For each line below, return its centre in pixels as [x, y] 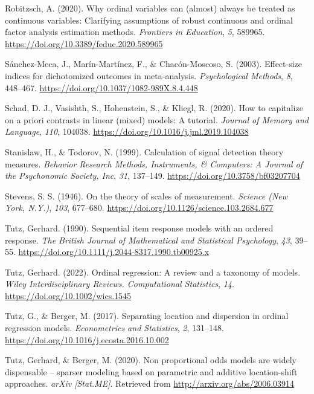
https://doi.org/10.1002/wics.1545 [68, 295]
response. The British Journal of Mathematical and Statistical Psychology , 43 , [149, 240]
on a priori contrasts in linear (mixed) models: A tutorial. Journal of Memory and [157, 119]
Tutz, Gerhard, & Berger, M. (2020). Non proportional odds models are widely [151, 360]
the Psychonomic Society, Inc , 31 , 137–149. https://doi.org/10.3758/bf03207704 [152, 176]
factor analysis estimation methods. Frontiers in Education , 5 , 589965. [135, 32]
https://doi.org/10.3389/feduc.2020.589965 [84, 43]
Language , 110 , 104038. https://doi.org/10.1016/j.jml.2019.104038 [127, 131]
